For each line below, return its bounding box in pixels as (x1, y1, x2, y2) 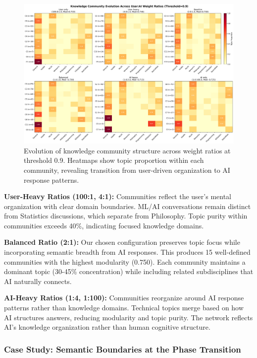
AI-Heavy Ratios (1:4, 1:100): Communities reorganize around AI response (4, 292, 244, 303)
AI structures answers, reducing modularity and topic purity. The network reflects (4, 312, 253, 322)
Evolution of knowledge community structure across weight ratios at (24, 145, 231, 155)
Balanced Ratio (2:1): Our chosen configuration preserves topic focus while (4, 237, 240, 247)
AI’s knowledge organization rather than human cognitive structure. (4, 322, 210, 332)
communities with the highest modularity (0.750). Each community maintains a (4, 256, 246, 267)
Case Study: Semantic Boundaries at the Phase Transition (4, 343, 241, 355)
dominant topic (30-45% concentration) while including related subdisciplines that (4, 266, 254, 277)
